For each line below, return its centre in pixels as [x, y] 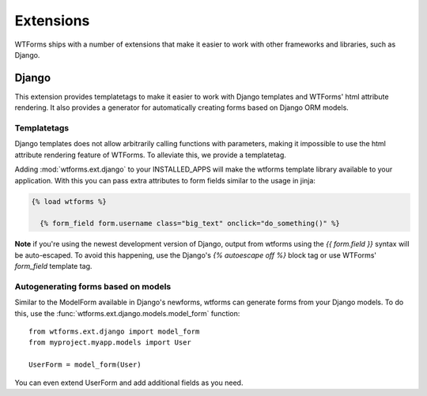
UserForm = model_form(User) [85, 365]
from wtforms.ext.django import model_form [114, 332]
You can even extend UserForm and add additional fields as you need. [129, 383]
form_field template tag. [53, 266]
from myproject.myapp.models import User [110, 343]
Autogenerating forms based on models [93, 286]
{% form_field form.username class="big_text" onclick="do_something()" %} [190, 224]
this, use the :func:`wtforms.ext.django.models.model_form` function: [127, 313]
